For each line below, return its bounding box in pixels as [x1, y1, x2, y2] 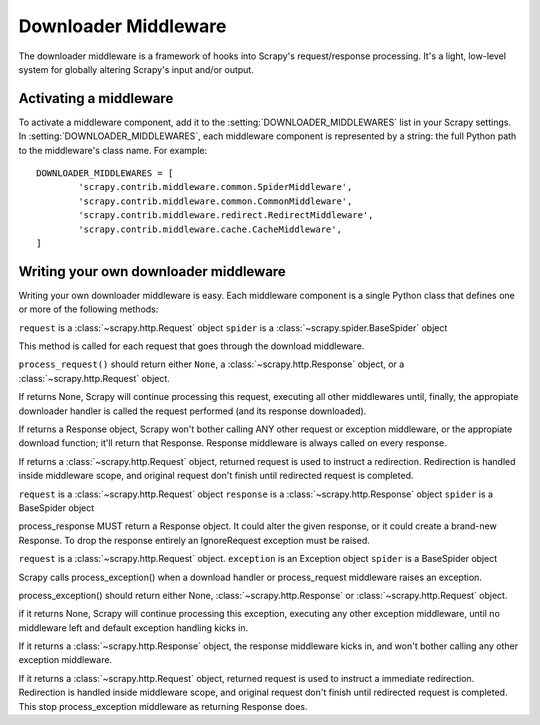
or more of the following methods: [18, 303, 159, 315]
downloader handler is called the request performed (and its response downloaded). [18, 405, 367, 417]
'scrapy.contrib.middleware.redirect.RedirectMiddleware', [78, 210, 374, 221]
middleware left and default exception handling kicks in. [18, 621, 249, 634]
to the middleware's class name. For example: [18, 144, 208, 156]
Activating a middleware [18, 90, 174, 107]
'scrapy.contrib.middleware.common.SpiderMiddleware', [78, 181, 353, 193]
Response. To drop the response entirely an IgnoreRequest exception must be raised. [18, 534, 370, 546]
